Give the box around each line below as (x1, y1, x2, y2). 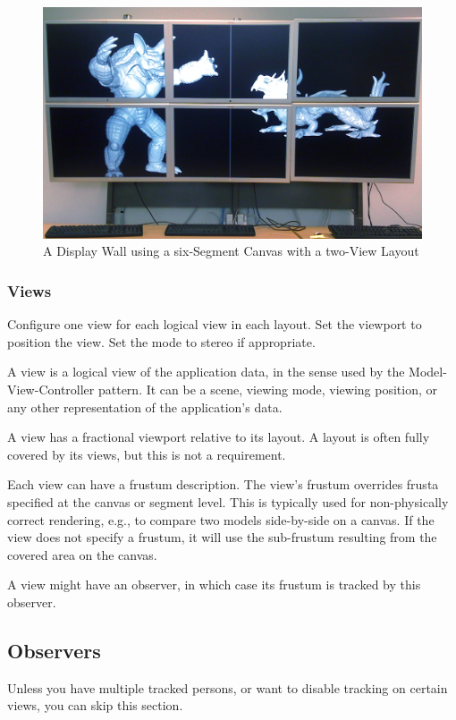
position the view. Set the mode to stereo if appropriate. (7, 332, 316, 351)
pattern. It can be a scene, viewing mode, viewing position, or (97, 379, 437, 398)
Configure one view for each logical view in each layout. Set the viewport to (7, 315, 422, 334)
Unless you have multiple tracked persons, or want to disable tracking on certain (7, 678, 448, 697)
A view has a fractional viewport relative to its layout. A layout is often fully (7, 428, 430, 446)
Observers (7, 636, 101, 664)
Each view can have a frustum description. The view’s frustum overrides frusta (7, 475, 439, 494)
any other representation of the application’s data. (7, 397, 283, 416)
